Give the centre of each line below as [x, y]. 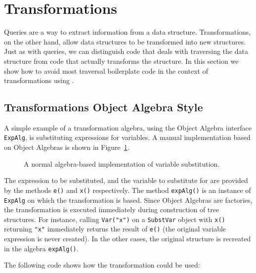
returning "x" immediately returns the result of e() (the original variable [115, 229]
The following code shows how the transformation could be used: [102, 265]
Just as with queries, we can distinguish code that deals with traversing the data [126, 51]
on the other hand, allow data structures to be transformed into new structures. [125, 41]
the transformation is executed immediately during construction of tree [112, 209]
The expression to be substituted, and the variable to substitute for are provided [126, 180]
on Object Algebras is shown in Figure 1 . [67, 147]
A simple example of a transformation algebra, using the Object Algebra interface [128, 127]
